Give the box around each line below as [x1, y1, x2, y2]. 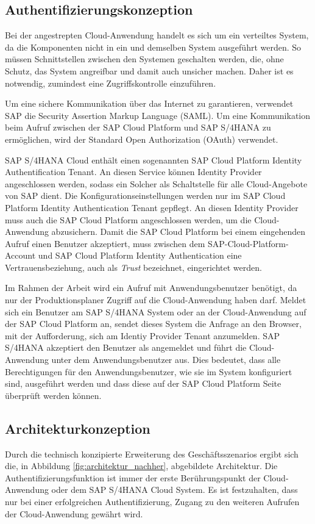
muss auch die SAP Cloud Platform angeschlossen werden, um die [5, 213, 252, 226]
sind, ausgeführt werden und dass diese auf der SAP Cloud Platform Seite [5, 377, 281, 390]
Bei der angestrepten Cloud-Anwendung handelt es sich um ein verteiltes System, [5, 29, 309, 41]
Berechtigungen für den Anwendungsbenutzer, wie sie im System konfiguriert [5, 365, 292, 378]
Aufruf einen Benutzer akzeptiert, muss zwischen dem [5, 237, 205, 249]
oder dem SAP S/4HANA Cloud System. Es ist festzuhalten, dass [51, 483, 298, 496]
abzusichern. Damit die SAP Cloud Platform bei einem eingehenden [51, 225, 306, 238]
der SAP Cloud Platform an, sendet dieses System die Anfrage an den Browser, [5, 317, 302, 330]
